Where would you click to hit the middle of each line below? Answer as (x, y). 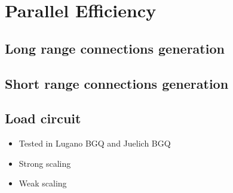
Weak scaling (43, 183)
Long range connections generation (115, 48)
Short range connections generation (117, 83)
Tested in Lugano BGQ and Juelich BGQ (95, 143)
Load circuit (43, 118)
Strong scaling (45, 163)
